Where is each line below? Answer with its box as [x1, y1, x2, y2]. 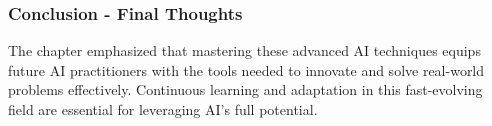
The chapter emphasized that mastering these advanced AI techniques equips [8, 40, 481, 61]
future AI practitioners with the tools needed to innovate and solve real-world [8, 59, 485, 80]
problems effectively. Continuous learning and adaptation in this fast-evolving [8, 79, 483, 100]
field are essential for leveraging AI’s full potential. [8, 99, 318, 119]
